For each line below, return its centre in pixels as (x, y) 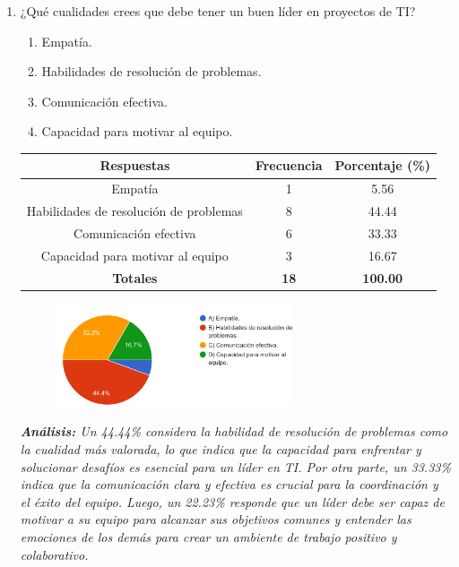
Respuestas (135, 165)
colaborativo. (54, 554)
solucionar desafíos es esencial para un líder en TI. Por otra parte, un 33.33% (235, 466)
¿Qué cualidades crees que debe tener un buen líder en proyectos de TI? (218, 11)
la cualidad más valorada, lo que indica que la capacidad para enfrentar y (221, 449)
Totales (135, 277)
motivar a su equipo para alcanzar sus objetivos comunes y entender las (216, 519)
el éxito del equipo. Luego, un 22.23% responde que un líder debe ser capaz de (232, 501)
